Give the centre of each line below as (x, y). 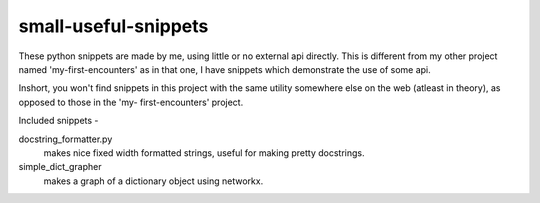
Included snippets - (58, 121)
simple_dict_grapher (60, 167)
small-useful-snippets (113, 26)
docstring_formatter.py (65, 139)
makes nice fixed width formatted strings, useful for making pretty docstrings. (204, 152)
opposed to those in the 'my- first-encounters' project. (131, 102)
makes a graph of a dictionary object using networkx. (153, 181)
